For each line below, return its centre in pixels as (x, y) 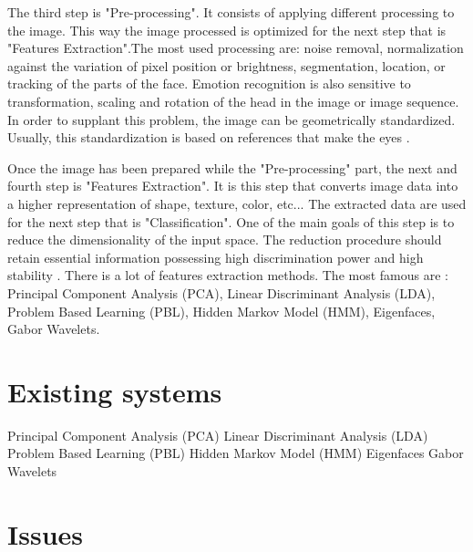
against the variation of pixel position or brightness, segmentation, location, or (226, 65)
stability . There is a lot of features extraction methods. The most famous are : (228, 275)
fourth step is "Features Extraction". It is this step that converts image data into (233, 186)
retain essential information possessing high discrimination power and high (216, 257)
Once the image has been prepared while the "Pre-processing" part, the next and (232, 167)
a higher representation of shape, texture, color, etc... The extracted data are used (237, 203)
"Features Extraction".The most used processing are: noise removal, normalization (236, 48)
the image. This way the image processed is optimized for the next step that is (227, 30)
